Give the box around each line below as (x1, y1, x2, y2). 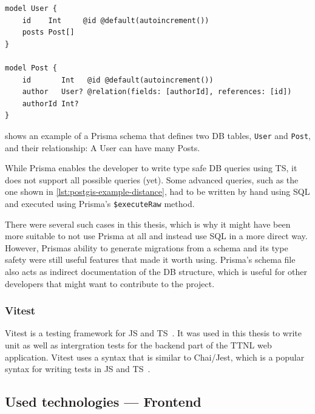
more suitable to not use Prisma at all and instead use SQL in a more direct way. (5, 229, 308, 242)
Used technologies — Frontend (5, 392, 202, 411)
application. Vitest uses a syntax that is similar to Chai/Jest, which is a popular (5, 350, 305, 363)
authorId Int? (22, 99, 79, 108)
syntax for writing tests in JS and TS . (5, 362, 151, 375)
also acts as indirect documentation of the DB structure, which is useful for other (5, 265, 308, 277)
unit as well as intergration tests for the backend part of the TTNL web (5, 339, 272, 351)
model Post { (5, 63, 57, 72)
